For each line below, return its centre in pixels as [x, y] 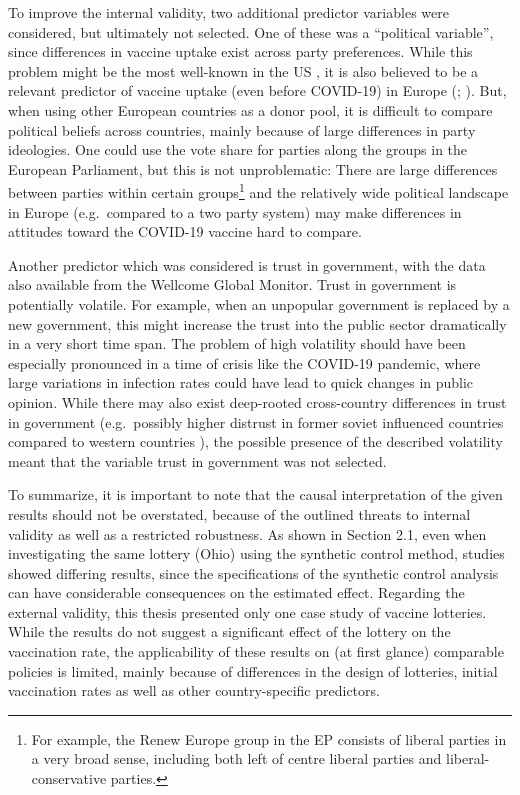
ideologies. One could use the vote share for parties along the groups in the [238, 149]
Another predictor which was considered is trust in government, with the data [247, 264]
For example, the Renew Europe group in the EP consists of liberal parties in [269, 738]
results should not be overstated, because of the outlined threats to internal [239, 513]
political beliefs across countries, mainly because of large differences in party [242, 129]
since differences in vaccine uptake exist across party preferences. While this [240, 51]
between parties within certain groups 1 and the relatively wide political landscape [258, 190]
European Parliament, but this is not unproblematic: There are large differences [253, 168]
